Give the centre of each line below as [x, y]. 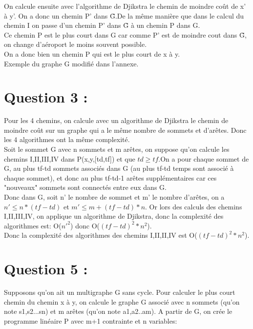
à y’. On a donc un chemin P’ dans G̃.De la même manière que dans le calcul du [124, 15]
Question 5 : [46, 269]
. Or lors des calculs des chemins [194, 206]
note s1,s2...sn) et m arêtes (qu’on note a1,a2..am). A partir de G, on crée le [118, 311]
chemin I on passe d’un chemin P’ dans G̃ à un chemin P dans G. [102, 25]
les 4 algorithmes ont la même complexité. [67, 139]
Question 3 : [46, 97]
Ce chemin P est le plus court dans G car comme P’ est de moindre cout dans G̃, [125, 34]
